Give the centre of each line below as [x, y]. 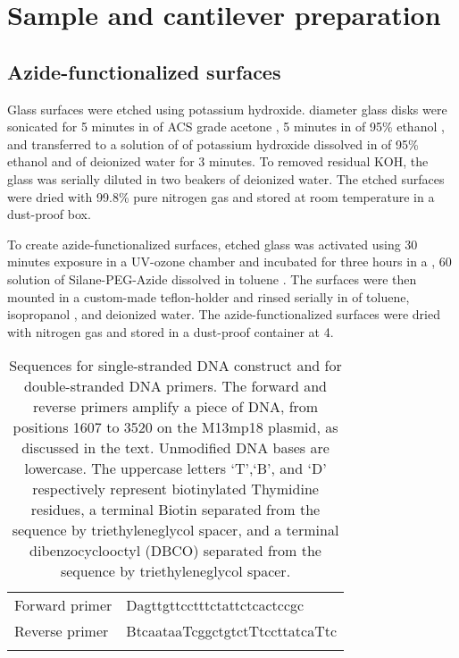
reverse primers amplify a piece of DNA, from [175, 407]
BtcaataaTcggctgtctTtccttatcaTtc [232, 631]
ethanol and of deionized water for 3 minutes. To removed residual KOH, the [218, 161]
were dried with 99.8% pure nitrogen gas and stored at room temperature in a [221, 196]
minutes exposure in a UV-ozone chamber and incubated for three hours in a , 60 [229, 262]
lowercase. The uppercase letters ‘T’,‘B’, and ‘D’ [175, 468]
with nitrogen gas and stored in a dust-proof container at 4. [171, 331]
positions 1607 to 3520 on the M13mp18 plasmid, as [175, 427]
